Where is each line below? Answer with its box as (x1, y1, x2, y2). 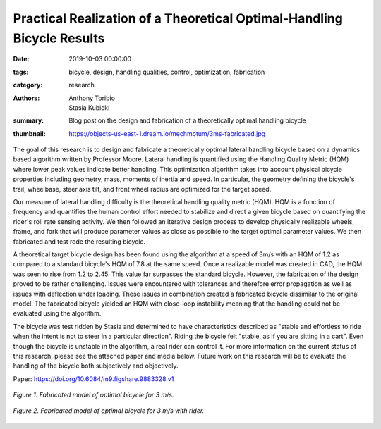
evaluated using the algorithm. (13, 309, 102, 318)
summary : (13, 116, 44, 125)
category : (13, 81, 43, 89)
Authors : (13, 94, 40, 102)
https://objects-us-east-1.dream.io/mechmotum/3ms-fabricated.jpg (68, 129, 266, 137)
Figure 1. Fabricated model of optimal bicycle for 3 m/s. (13, 391, 174, 399)
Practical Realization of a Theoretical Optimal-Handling (13, 11, 344, 26)
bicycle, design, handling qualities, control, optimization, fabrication (68, 68, 265, 76)
